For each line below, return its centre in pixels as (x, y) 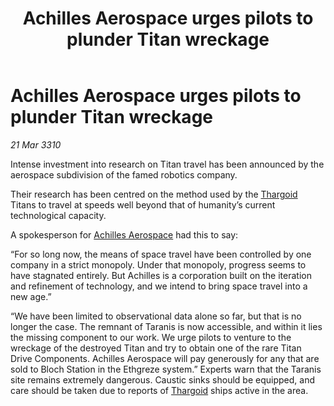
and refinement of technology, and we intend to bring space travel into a (159, 286)
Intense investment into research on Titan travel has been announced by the (167, 164)
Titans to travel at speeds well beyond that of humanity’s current (143, 204)
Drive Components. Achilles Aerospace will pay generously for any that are (165, 358)
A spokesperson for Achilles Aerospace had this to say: (124, 234)
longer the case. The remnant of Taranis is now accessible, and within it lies (166, 326)
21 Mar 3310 (36, 144)
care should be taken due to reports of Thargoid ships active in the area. (159, 390)
